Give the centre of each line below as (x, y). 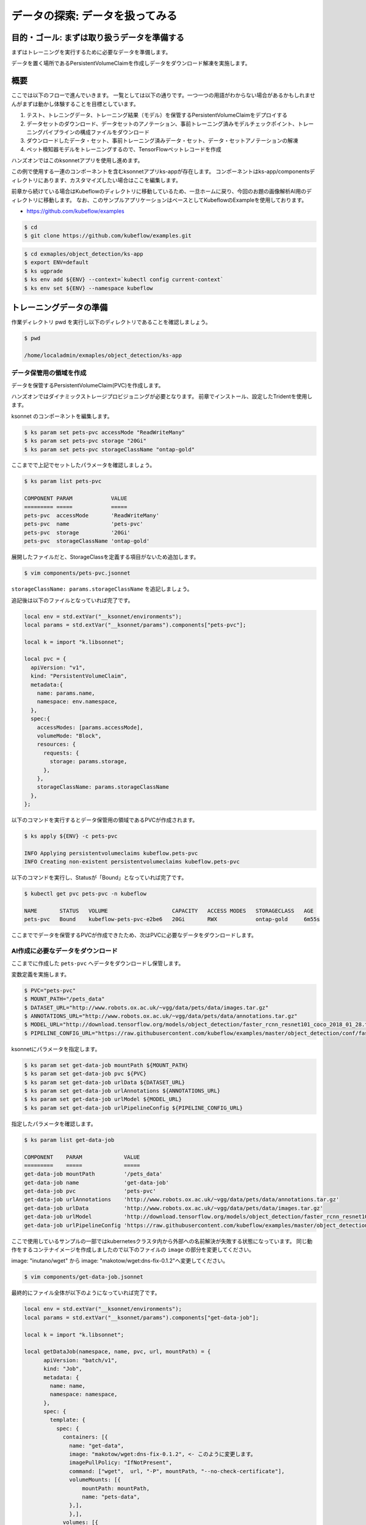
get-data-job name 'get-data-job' (96, 1182)
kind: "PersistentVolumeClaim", (79, 676)
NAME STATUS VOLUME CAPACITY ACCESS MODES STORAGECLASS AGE (169, 911)
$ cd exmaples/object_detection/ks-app (84, 254)
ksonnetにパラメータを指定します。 (56, 1049)
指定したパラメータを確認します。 (54, 1124)
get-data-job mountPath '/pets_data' (93, 1174)
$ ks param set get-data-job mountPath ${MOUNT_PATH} (106, 1065)
